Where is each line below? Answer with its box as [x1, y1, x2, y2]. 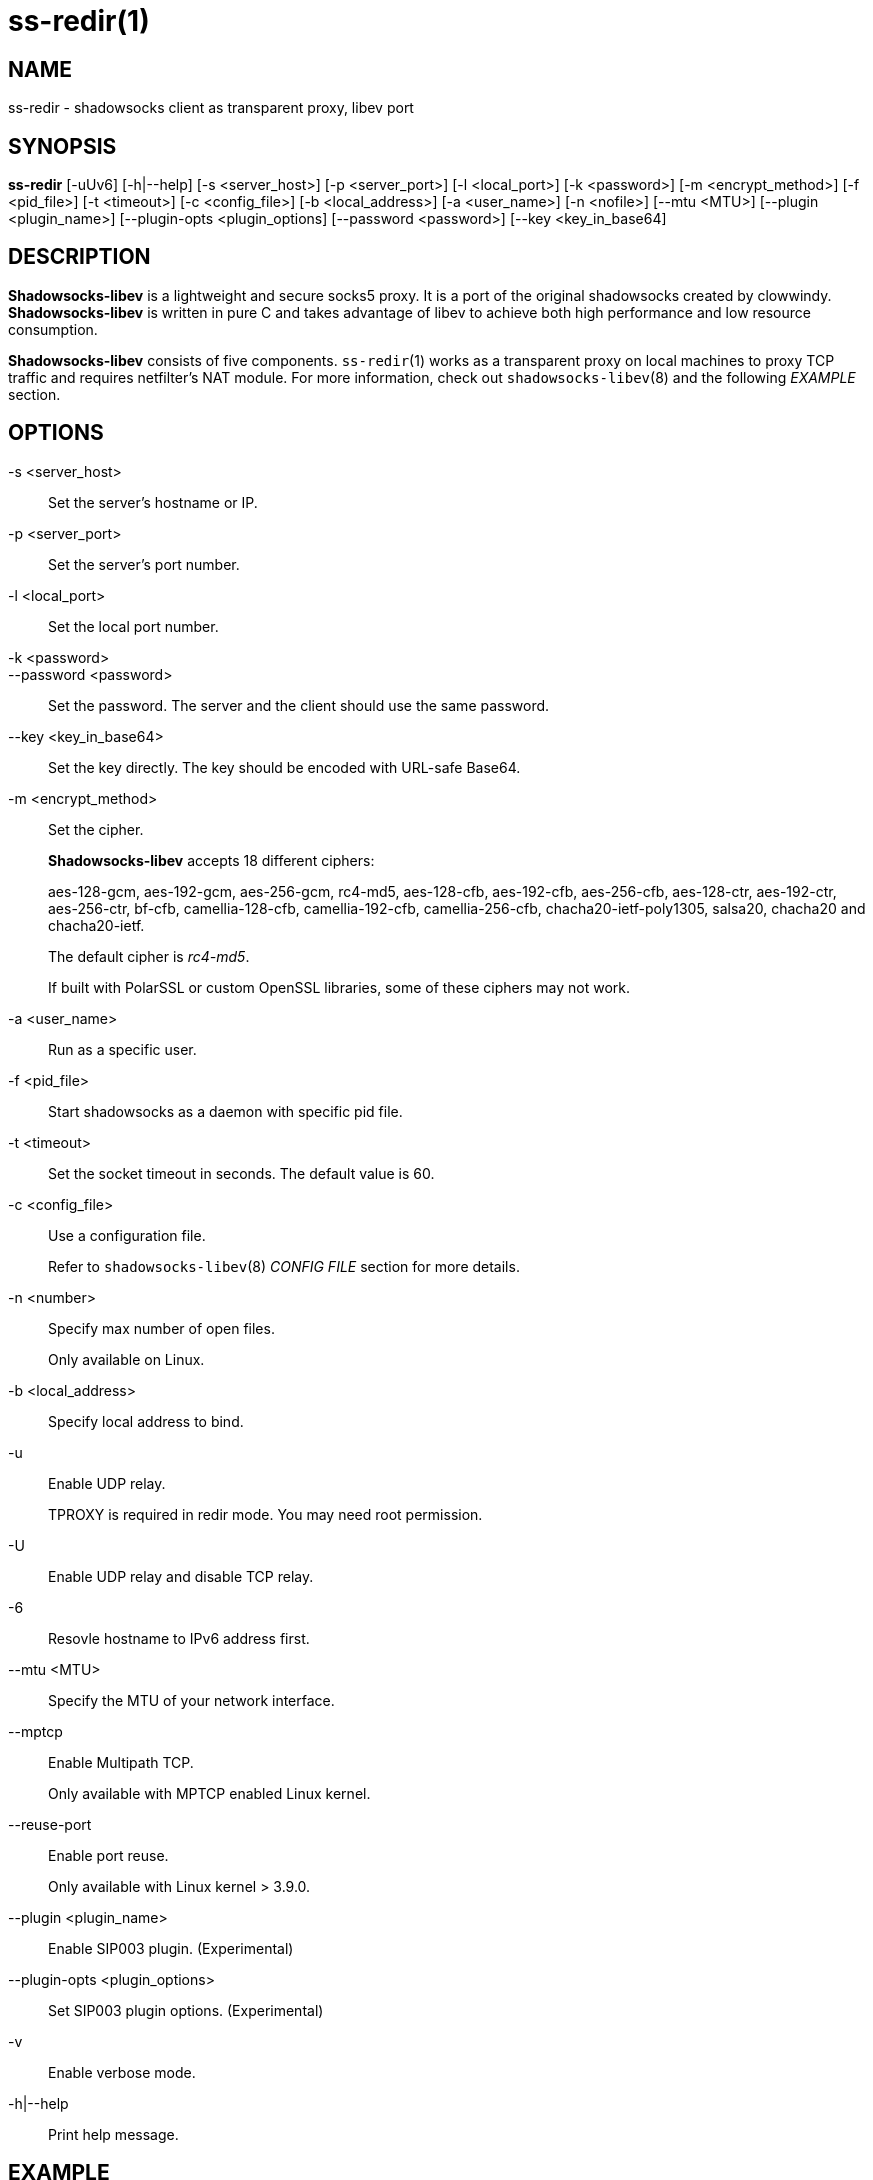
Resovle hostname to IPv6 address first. [48, 1629, 310, 1647]
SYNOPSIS [8, 133, 117, 159]
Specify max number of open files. [48, 1319, 275, 1337]
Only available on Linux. [48, 1350, 205, 1368]
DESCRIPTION [8, 244, 151, 270]
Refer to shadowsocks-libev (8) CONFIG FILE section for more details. [48, 1257, 520, 1275]
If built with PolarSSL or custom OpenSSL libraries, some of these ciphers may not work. [48, 978, 631, 996]
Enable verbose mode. [48, 2063, 196, 2081]
